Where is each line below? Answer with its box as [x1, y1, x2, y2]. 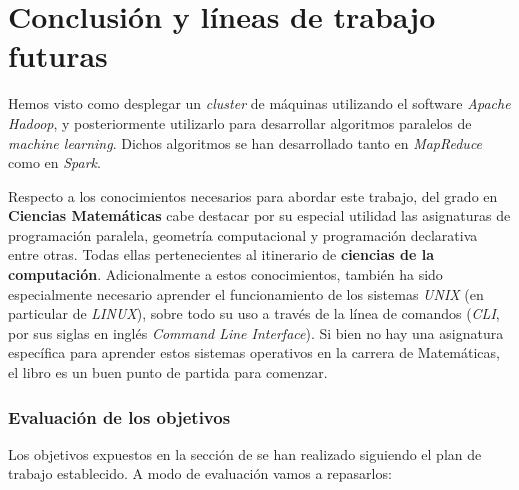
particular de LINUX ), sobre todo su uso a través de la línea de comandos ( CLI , [8, 303, 500, 324]
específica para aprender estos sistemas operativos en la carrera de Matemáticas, [8, 342, 500, 363]
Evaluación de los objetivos [8, 404, 231, 429]
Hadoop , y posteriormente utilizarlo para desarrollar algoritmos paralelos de [8, 112, 472, 133]
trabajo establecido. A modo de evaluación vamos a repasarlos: [8, 463, 392, 484]
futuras [8, 35, 108, 76]
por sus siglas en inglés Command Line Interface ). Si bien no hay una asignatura [8, 322, 504, 343]
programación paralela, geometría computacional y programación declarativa [8, 224, 478, 245]
